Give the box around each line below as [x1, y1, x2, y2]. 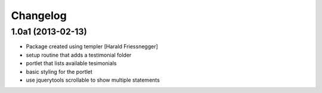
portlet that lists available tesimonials [26, 60, 117, 67]
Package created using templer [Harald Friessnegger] [26, 43, 158, 50]
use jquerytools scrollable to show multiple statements [26, 76, 160, 83]
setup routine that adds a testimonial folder [26, 51, 132, 58]
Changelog [11, 9, 67, 22]
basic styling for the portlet [26, 68, 92, 75]
